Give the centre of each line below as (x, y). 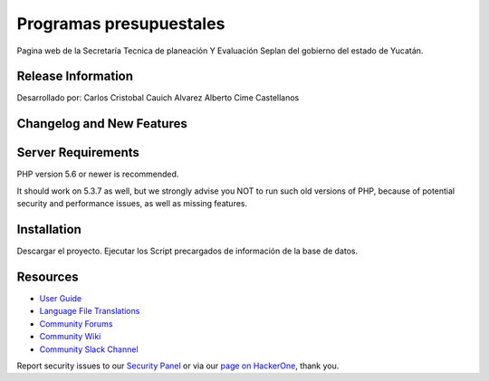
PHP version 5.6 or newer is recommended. (98, 174)
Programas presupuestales (121, 24)
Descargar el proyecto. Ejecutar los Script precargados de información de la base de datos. (187, 251)
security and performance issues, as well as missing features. (132, 204)
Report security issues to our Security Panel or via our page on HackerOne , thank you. (178, 366)
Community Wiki (70, 337)
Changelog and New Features (102, 124)
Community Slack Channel (89, 349)
